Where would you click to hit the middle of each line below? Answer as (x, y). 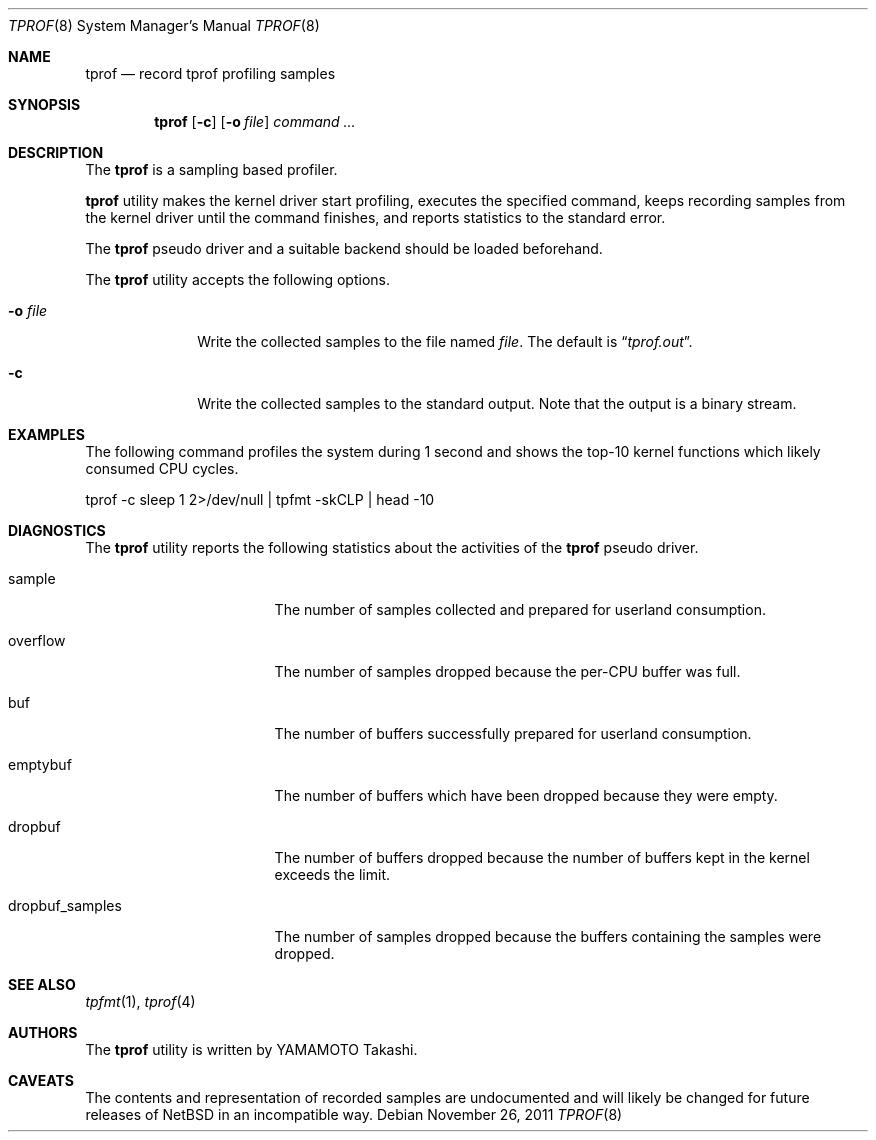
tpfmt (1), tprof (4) (140, 1001)
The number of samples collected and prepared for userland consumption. (520, 609)
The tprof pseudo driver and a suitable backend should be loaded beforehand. (344, 248)
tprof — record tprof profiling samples (210, 73)
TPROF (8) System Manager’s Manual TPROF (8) (164, 25)
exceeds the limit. (332, 874)
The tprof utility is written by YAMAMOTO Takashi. (251, 1049)
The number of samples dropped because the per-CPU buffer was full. (507, 671)
